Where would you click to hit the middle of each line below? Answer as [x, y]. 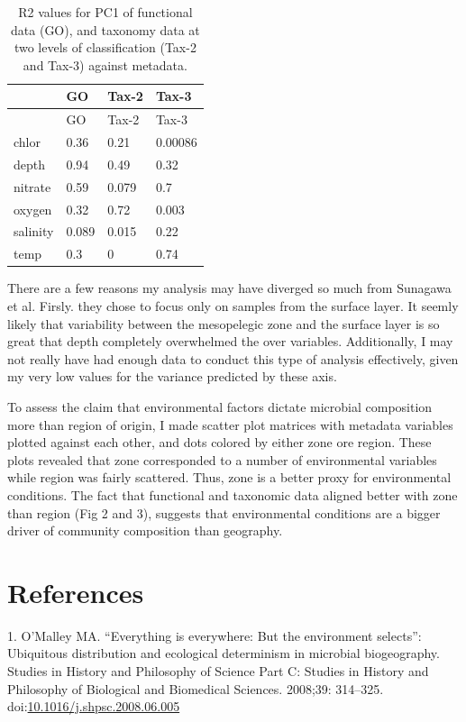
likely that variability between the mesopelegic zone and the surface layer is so [224, 323]
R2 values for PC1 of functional [105, 12]
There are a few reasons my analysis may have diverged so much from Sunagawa [229, 288]
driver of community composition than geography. [145, 530]
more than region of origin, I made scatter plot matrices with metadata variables [230, 424]
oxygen [33, 209]
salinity [34, 231]
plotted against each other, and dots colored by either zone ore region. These [219, 442]
